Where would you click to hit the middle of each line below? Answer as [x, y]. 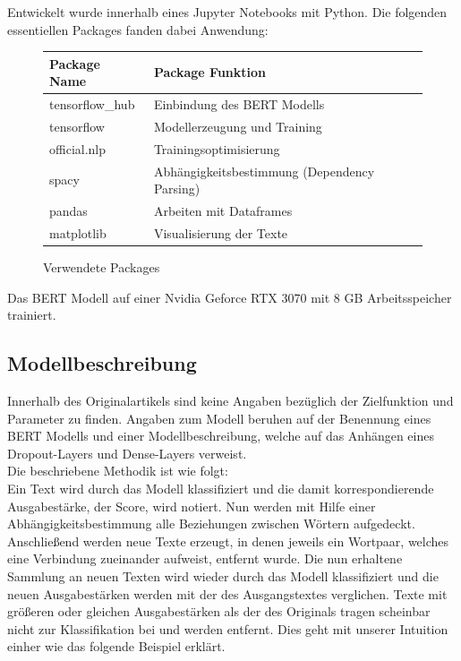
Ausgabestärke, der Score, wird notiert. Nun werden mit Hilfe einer [192, 506]
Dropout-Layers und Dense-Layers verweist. [127, 453]
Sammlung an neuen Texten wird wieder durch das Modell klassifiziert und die [223, 575]
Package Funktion [210, 72]
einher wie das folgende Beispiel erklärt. [116, 646]
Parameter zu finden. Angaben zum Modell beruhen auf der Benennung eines [219, 418]
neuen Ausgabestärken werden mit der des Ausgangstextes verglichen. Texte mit [227, 593]
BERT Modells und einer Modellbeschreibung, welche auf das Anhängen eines [221, 436]
